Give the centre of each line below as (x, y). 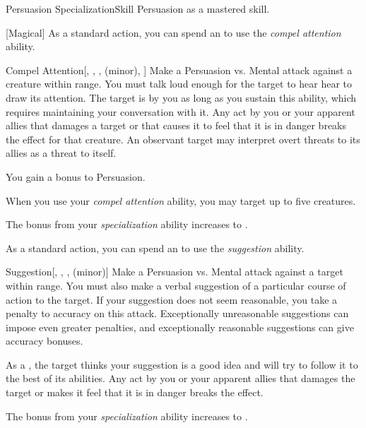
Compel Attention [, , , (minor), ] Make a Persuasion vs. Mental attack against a (179, 70)
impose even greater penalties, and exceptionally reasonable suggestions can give (180, 327)
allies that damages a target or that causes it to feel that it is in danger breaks (176, 125)
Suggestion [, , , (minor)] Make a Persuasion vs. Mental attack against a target (175, 272)
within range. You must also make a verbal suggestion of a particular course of (176, 285)
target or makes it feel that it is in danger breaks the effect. (135, 392)
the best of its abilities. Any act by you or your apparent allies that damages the (181, 378)
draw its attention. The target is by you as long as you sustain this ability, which (181, 97)
